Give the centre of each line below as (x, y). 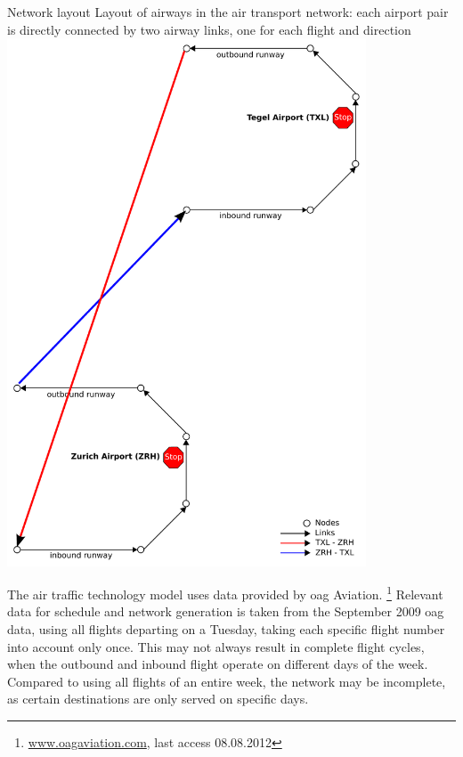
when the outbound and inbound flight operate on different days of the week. (218, 664)
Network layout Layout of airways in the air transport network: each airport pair (228, 12)
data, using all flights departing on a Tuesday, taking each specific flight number (226, 628)
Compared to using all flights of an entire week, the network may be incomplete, (227, 681)
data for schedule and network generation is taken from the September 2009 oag (226, 611)
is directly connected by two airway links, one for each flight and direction (209, 29)
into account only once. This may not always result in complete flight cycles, (216, 646)
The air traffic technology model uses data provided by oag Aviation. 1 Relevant (225, 593)
